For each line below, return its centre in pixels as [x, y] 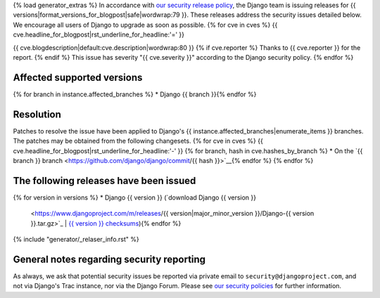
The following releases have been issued [104, 180]
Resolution [37, 114]
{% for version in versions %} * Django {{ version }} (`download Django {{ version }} [135, 197]
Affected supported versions [78, 77]
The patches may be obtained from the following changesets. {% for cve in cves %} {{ [138, 141]
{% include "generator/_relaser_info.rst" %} [76, 240]
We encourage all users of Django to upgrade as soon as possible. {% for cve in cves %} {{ [145, 25]
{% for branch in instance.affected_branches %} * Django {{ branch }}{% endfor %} [135, 94]
